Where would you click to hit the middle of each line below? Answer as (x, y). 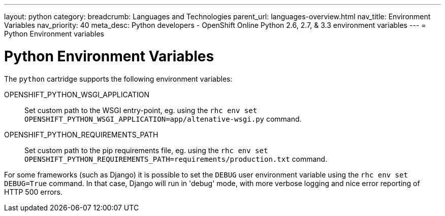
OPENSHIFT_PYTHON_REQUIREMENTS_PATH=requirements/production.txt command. (176, 159)
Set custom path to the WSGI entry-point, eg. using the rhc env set (141, 110)
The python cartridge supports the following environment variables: (118, 79)
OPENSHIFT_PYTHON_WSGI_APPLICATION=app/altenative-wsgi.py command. (163, 119)
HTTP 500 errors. (34, 192)
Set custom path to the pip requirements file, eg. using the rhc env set (146, 150)
